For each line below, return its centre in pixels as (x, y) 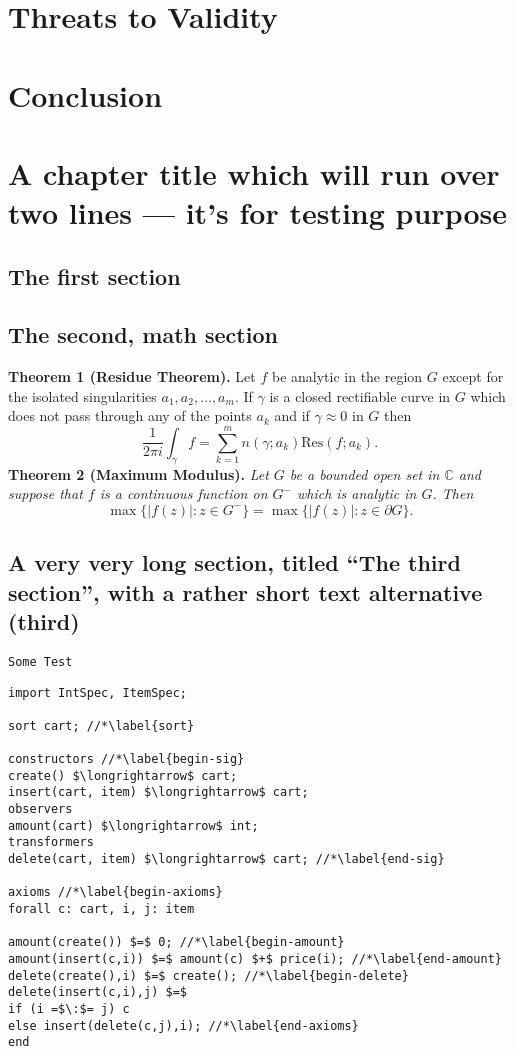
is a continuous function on (183, 493)
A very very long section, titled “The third (234, 562)
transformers (51, 842)
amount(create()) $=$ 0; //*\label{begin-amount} (176, 942)
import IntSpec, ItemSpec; (97, 692)
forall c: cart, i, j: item (101, 909)
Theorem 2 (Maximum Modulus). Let (138, 473)
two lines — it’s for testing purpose (257, 212)
